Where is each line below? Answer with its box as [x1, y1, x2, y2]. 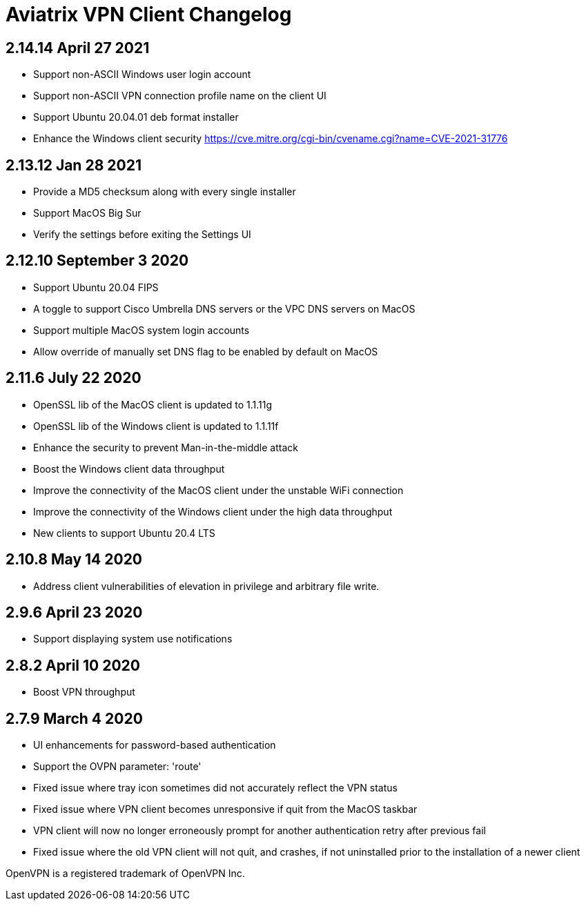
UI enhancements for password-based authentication [33, 739, 276, 751]
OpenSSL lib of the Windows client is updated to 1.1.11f [33, 420, 279, 432]
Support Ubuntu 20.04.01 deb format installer [33, 111, 239, 124]
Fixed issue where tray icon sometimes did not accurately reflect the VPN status [33, 782, 398, 794]
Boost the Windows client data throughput [33, 462, 225, 475]
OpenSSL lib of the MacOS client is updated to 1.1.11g [33, 398, 273, 411]
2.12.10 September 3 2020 [6, 252, 189, 270]
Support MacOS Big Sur [33, 207, 141, 219]
